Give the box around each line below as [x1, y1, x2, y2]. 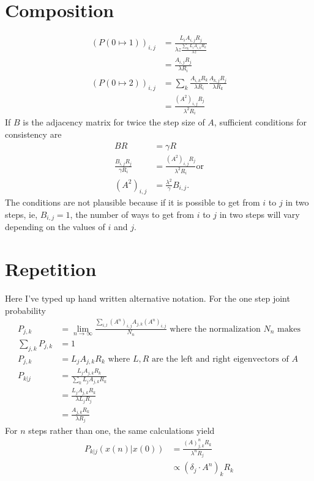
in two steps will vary [219, 207, 300, 220]
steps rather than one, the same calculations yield [28, 424, 215, 437]
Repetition [5, 256, 97, 282]
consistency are [5, 128, 62, 141]
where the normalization [170, 324, 261, 334]
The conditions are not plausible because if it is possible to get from [5, 196, 260, 209]
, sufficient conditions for [214, 116, 307, 129]
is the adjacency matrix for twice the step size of [23, 116, 205, 129]
